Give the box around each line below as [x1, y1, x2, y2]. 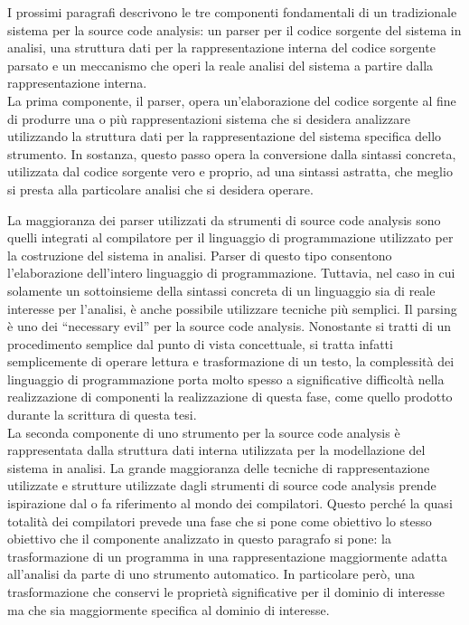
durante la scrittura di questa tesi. [7, 405, 197, 424]
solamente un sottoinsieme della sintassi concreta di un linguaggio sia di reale [7, 280, 436, 299]
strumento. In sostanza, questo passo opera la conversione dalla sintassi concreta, [7, 144, 456, 163]
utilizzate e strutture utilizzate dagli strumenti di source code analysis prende [7, 476, 436, 495]
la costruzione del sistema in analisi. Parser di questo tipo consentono [7, 245, 392, 264]
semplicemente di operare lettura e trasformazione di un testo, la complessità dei [7, 352, 455, 371]
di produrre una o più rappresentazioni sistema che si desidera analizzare [7, 109, 410, 128]
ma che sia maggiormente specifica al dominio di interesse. [7, 600, 330, 619]
